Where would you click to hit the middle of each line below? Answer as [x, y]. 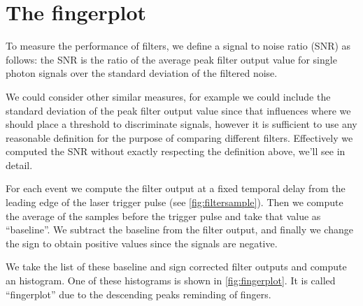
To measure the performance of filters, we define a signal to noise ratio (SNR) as [178, 46]
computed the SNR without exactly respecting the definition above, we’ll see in [176, 151]
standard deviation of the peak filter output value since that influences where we [178, 110]
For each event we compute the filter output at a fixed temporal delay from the [176, 188]
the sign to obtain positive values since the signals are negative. [142, 243]
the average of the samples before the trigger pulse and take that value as [163, 216]
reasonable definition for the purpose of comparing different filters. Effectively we [179, 137]
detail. [19, 165]
